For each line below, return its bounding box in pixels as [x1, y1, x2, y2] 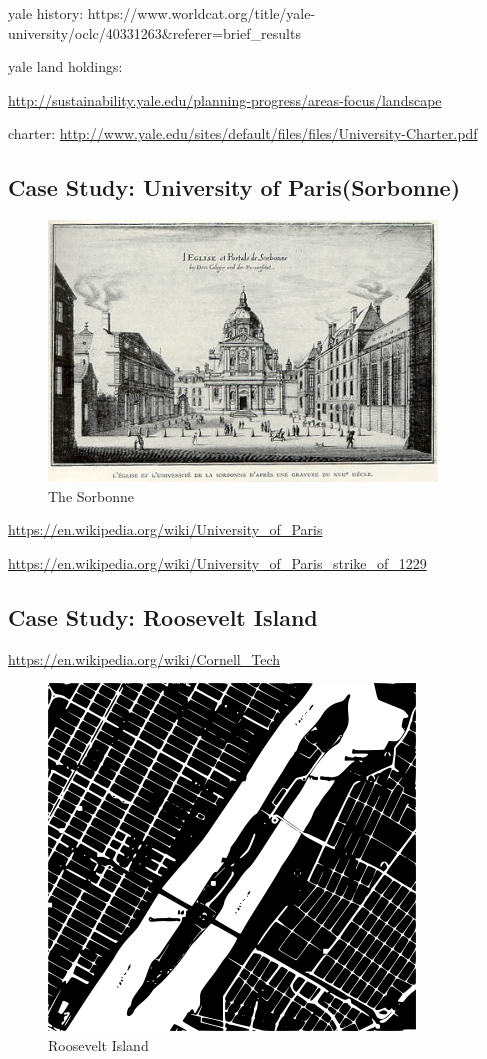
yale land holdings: [8, 56, 123, 77]
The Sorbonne [48, 485, 135, 506]
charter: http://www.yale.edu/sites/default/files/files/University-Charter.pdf [8, 123, 478, 144]
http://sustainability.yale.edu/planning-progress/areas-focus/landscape [8, 89, 442, 110]
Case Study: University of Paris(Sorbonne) [8, 172, 461, 203]
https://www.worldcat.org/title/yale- [87, 3, 316, 23]
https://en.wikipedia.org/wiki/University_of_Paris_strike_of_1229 [8, 552, 427, 573]
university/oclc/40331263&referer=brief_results [8, 22, 301, 43]
